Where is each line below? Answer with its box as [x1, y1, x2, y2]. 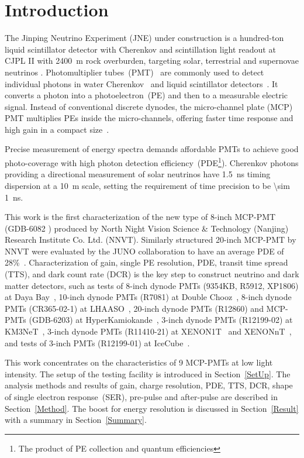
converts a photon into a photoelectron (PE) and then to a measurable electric [5, 89, 288, 101]
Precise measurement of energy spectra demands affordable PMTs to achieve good [5, 143, 299, 155]
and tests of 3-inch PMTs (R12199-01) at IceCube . [5, 336, 190, 349]
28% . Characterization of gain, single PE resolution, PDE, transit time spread [5, 256, 288, 268]
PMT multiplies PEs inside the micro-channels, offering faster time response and [5, 112, 293, 124]
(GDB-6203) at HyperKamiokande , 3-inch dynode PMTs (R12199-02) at [29, 314, 293, 326]
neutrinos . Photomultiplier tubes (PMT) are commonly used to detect [5, 66, 264, 78]
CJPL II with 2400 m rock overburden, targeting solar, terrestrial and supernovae [5, 54, 299, 67]
